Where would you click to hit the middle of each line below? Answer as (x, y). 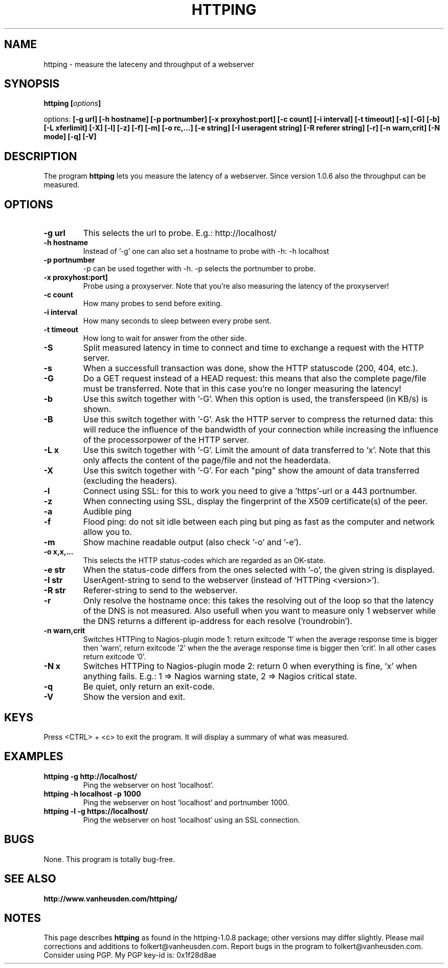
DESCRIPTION (41, 156)
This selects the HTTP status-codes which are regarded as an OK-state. (204, 561)
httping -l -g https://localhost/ (96, 811)
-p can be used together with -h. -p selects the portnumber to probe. (199, 269)
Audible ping (107, 512)
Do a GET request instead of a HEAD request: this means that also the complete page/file (255, 379)
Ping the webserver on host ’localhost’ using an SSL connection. (192, 820)
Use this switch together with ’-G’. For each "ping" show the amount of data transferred (251, 471)
